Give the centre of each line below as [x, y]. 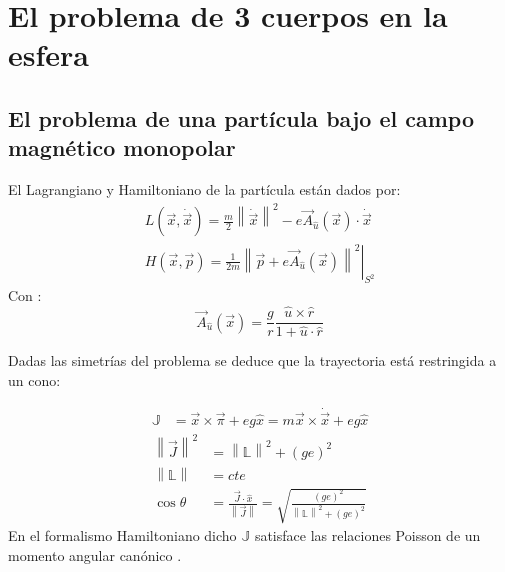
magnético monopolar [122, 147]
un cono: [34, 379]
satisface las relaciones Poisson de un [367, 535]
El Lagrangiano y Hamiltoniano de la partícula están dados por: [204, 189]
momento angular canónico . [95, 554]
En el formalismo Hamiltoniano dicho [122, 535]
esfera [48, 54]
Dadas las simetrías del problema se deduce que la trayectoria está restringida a [252, 360]
